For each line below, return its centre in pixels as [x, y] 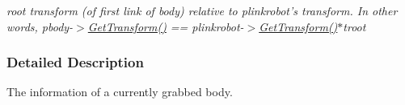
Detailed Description [75, 62]
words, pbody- [40, 26]
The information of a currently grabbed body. [120, 92]
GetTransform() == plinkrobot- [166, 26]
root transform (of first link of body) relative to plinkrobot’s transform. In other [202, 10]
